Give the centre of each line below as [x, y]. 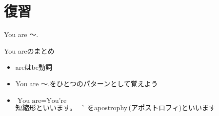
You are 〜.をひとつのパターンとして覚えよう [87, 83]
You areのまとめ [29, 50]
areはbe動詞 [34, 67]
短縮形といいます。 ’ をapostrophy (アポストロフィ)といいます [116, 107]
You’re [57, 101]
